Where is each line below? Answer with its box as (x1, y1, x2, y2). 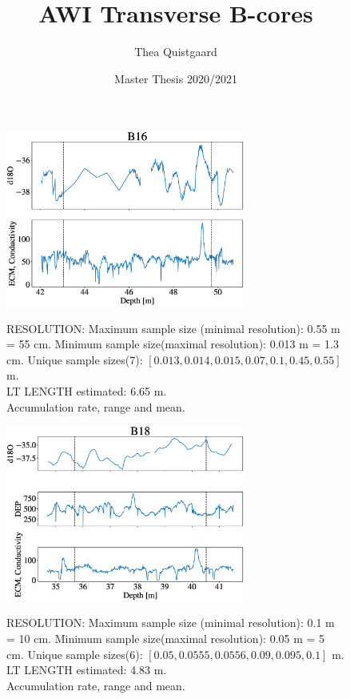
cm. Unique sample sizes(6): (6, 645, 143, 662)
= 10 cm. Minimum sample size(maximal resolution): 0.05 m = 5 (6, 629, 325, 646)
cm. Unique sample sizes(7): (6, 351, 143, 368)
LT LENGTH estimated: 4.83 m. (6, 661, 167, 678)
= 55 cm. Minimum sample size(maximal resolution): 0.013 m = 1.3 (6, 335, 339, 352)
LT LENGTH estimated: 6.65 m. (6, 382, 167, 399)
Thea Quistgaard (134, 43, 217, 60)
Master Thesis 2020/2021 (114, 70, 237, 86)
